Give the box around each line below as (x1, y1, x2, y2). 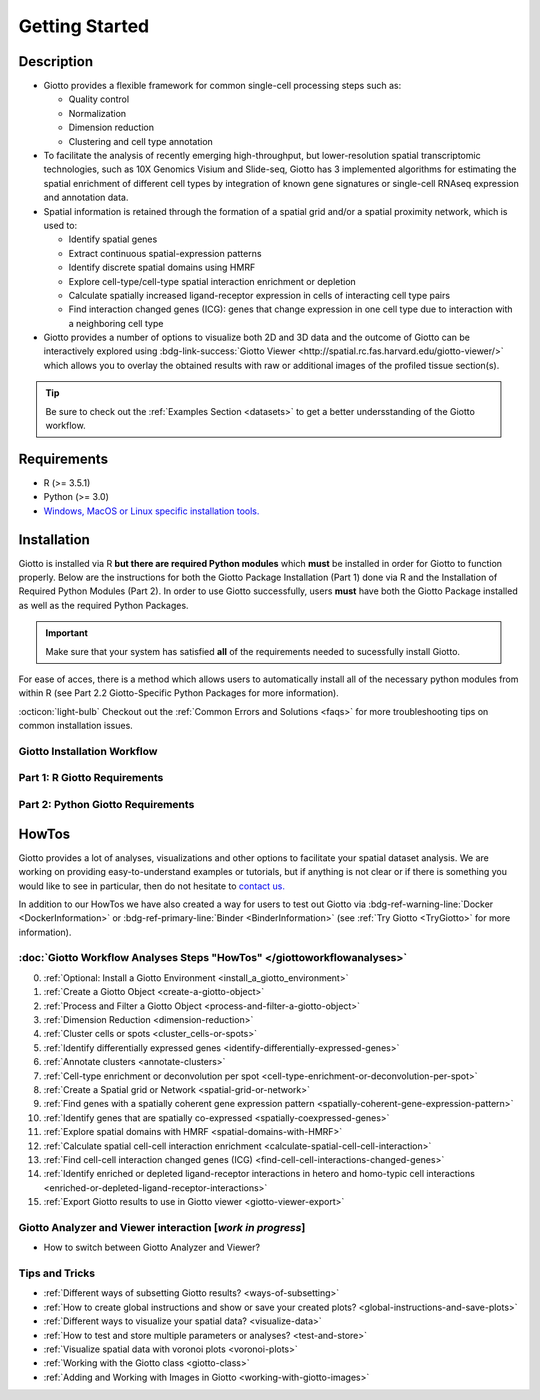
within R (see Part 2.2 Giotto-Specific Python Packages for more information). (18, 687, 339, 699)
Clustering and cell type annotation (68, 135, 214, 147)
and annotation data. (43, 191, 129, 204)
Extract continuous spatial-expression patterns (68, 247, 262, 259)
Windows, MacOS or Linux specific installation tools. (43, 505, 260, 517)
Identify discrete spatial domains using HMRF (68, 261, 256, 274)
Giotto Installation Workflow (18, 744, 158, 758)
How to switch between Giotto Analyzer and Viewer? (43, 1241, 260, 1254)
